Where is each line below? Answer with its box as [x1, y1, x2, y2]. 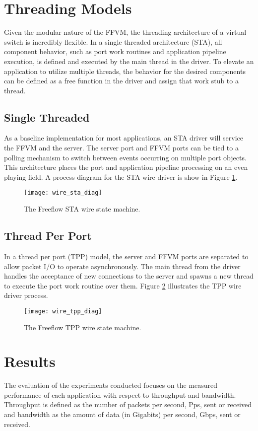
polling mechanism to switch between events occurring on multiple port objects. [4, 152, 247, 162]
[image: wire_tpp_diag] [24, 307, 102, 315]
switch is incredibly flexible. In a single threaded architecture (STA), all [4, 36, 222, 47]
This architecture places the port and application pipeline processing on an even [4, 162, 248, 172]
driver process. [4, 290, 48, 300]
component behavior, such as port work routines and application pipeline [4, 46, 226, 57]
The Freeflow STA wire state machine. [24, 204, 140, 214]
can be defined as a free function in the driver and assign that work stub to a [4, 75, 239, 86]
